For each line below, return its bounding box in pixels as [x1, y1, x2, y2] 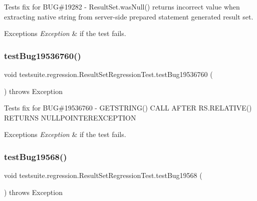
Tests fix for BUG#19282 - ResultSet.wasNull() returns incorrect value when [4, 1, 240, 11]
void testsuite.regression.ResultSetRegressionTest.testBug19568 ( [4, 170, 202, 180]
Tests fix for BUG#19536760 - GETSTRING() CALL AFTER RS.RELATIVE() [4, 102, 252, 113]
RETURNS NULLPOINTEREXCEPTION [4, 112, 136, 122]
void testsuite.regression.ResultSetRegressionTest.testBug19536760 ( [4, 69, 213, 79]
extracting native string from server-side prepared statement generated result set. [4, 11, 253, 21]
